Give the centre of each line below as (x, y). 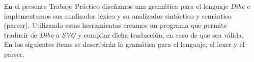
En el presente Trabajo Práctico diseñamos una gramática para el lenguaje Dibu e (127, 6)
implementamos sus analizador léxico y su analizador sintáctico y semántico (118, 15)
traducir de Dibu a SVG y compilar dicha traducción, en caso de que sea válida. (124, 34)
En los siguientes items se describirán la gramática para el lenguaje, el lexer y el (124, 44)
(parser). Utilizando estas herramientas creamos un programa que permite (115, 25)
